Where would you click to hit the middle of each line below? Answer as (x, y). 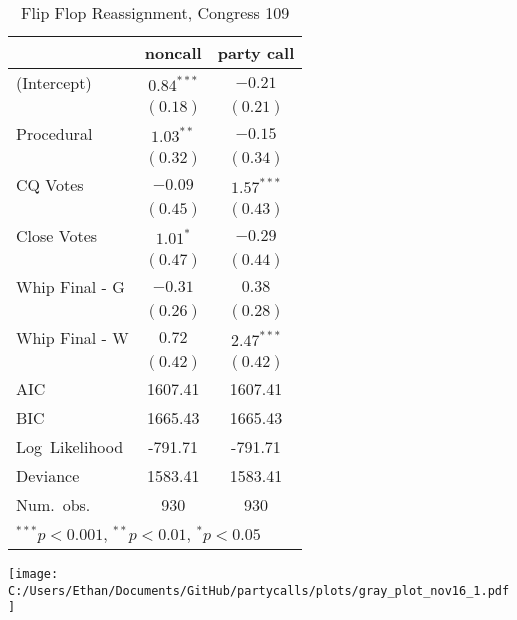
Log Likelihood (70, 446)
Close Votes (57, 235)
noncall (173, 52)
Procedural (54, 133)
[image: (33, 574)
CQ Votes (50, 184)
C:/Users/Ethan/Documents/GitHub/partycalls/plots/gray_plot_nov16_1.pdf (259, 590)
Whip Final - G (70, 286)
